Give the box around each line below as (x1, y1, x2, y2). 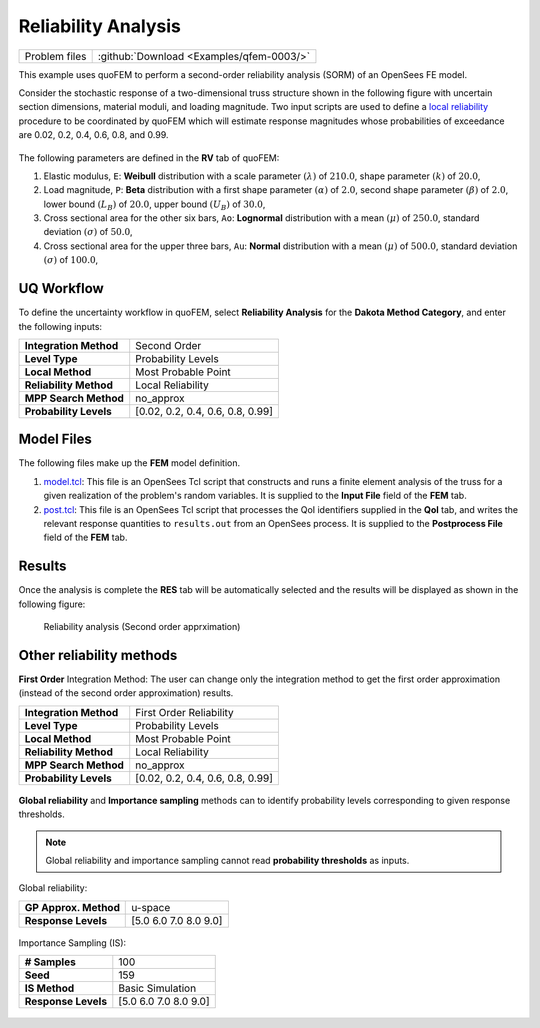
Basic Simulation (118, 981, 197, 995)
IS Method (24, 981, 75, 995)
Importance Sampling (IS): (18, 936, 127, 949)
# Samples (24, 955, 77, 969)
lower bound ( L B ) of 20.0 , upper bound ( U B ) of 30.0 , (43, 198, 266, 212)
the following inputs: (18, 320, 103, 332)
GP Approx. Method (24, 900, 120, 914)
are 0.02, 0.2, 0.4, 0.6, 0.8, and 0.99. (18, 129, 169, 141)
